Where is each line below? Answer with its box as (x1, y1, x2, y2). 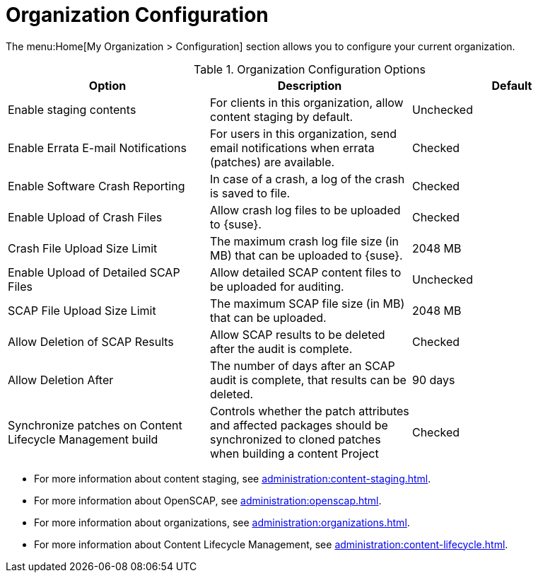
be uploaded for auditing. (209, 279, 344, 294)
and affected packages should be (209, 417, 388, 432)
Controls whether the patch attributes (209, 403, 409, 418)
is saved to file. (209, 185, 291, 200)
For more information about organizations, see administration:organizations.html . (34, 516, 410, 528)
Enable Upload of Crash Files (8, 209, 163, 224)
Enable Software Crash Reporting (8, 178, 185, 193)
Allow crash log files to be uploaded (209, 202, 401, 217)
